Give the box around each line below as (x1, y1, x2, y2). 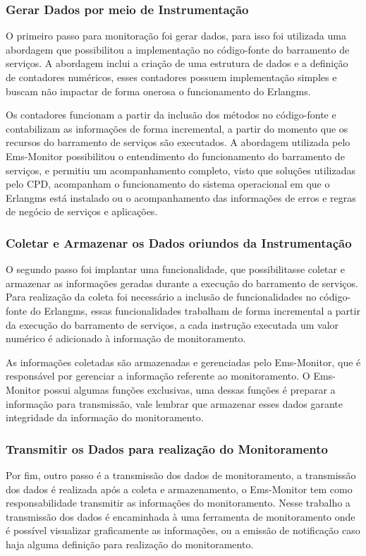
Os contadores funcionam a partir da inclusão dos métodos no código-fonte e (6, 107, 336, 122)
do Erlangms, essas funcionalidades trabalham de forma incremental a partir (30, 303, 360, 318)
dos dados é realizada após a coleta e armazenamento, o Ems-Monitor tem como (6, 481, 353, 496)
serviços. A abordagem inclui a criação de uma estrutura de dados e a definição (6, 56, 348, 71)
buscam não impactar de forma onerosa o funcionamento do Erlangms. (6, 83, 311, 98)
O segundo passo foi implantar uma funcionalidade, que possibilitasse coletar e (6, 262, 345, 277)
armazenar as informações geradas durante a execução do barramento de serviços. (6, 275, 358, 290)
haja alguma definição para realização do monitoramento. (6, 536, 254, 551)
